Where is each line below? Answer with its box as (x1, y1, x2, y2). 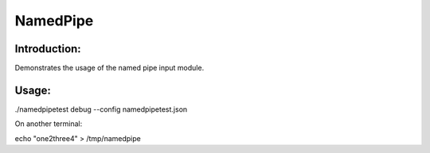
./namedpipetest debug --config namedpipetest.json (14, 104, 188, 114)
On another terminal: (14, 119, 83, 128)
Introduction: (14, 42, 81, 55)
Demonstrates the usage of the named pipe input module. (14, 63, 205, 73)
